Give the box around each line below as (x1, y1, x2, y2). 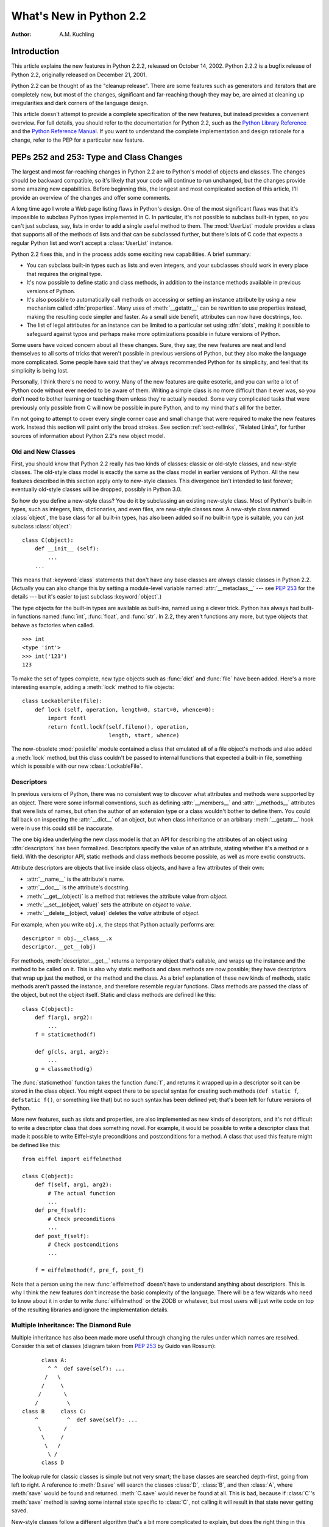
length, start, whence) (108, 732, 180, 738)
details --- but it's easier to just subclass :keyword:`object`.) (11, 593, 162, 600)
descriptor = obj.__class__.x (22, 935, 113, 942)
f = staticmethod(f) (34, 1031, 96, 1038)
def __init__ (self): (34, 545, 100, 552)
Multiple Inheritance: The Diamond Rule (11, 1321, 132, 1330)
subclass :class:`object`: (11, 522, 73, 530)
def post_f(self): (34, 1233, 90, 1239)
